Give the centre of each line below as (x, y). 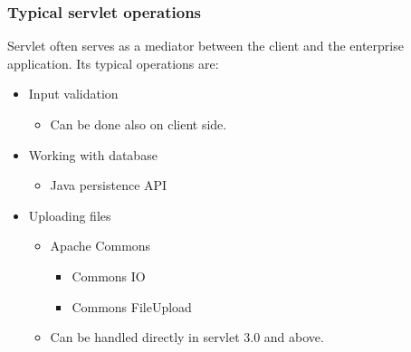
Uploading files (70, 215)
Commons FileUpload (132, 306)
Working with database (93, 154)
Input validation (73, 94)
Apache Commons (100, 246)
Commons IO (109, 276)
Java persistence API (109, 185)
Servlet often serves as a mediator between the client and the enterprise (205, 46)
